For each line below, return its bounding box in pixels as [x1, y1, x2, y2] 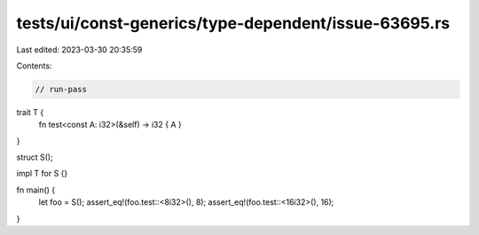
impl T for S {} [16, 168, 68, 179]
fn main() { [16, 184, 56, 195]
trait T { [16, 106, 44, 117]
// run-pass [35, 84, 88, 94]
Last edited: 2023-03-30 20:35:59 [16, 44, 143, 55]
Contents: [16, 60, 52, 71]
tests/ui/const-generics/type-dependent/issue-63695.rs [16, 13, 451, 33]
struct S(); [16, 152, 53, 163]
